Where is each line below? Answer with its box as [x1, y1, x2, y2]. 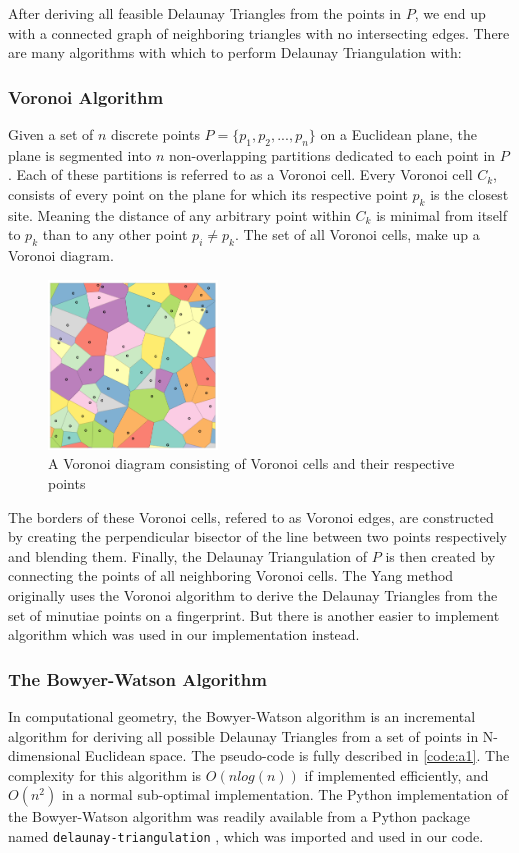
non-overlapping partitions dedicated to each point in [168, 144, 496, 165]
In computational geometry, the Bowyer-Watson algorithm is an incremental [8, 705, 476, 726]
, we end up [414, 3, 486, 23]
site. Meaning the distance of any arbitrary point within [8, 204, 351, 225]
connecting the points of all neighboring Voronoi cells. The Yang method [8, 565, 454, 586]
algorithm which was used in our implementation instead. [8, 624, 360, 645]
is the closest [430, 183, 509, 204]
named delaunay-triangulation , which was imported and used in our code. [8, 825, 484, 846]
